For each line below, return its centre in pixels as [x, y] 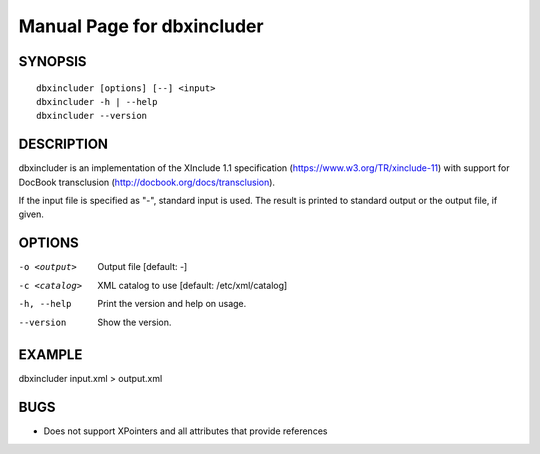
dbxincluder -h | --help [97, 101]
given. [31, 214]
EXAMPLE [50, 355]
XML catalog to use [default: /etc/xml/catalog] [192, 285]
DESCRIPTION [63, 144]
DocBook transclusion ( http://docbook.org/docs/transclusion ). [146, 182]
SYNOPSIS [52, 61]
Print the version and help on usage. [172, 304]
